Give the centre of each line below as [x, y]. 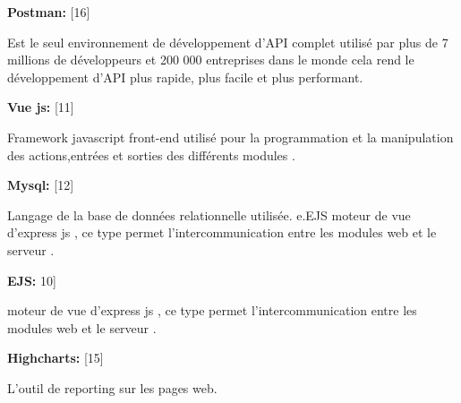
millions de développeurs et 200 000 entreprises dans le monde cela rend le [211, 60]
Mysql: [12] [41, 185]
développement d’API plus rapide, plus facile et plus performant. [185, 77]
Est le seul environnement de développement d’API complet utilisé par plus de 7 [228, 42]
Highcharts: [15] [55, 358]
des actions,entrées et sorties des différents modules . [151, 154]
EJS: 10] [32, 280]
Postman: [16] [49, 12]
